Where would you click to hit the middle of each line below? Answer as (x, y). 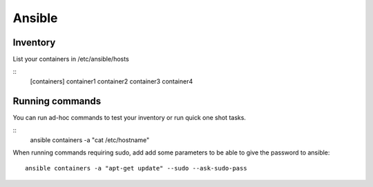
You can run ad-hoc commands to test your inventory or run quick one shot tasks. (130, 117)
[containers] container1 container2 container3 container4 (112, 81)
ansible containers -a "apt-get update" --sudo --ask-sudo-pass (136, 168)
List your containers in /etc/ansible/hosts (71, 59)
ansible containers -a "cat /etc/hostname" (90, 140)
